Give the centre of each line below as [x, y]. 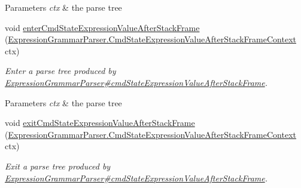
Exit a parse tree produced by [58, 166]
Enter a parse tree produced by [60, 71]
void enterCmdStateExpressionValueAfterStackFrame [102, 27]
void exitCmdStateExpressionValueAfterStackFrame [100, 123]
